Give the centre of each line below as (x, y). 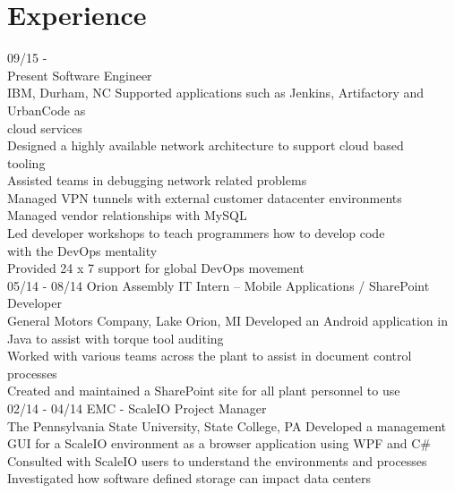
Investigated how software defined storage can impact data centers (189, 478)
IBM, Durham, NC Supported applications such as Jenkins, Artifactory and (216, 93)
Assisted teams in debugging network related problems (157, 180)
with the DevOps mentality (82, 250)
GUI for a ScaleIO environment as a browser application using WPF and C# (219, 443)
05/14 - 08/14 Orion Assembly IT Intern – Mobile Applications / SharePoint (219, 285)
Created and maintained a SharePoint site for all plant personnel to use (204, 391)
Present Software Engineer (80, 75)
